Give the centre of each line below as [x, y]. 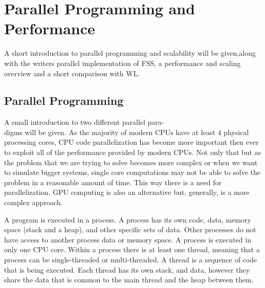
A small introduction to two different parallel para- [84, 122]
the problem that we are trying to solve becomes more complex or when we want [131, 162]
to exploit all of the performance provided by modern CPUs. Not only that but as [133, 152]
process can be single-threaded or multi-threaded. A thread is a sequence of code [131, 260]
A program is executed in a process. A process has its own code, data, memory [128, 219]
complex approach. [34, 202]
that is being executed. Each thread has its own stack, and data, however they [127, 269]
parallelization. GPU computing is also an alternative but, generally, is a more [127, 192]
